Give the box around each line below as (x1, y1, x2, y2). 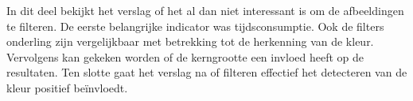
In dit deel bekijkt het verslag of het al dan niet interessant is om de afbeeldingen (6, 2, 404, 18)
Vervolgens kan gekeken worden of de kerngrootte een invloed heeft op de (6, 48, 364, 65)
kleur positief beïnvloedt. (6, 79, 128, 95)
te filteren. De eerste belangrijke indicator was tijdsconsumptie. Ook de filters (6, 17, 384, 34)
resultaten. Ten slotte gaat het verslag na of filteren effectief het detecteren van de (6, 64, 407, 80)
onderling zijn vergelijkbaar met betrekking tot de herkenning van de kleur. (6, 33, 374, 50)
